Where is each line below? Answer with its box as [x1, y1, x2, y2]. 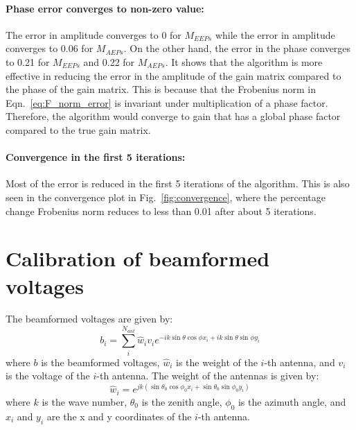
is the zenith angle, [141, 394, 222, 409]
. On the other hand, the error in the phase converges [123, 41, 351, 55]
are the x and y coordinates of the [46, 409, 192, 423]
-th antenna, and [264, 354, 335, 369]
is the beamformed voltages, [41, 354, 160, 369]
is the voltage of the [6, 368, 90, 383]
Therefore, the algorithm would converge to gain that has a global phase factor [6, 109, 341, 123]
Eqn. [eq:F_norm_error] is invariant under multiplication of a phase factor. [6, 95, 328, 110]
